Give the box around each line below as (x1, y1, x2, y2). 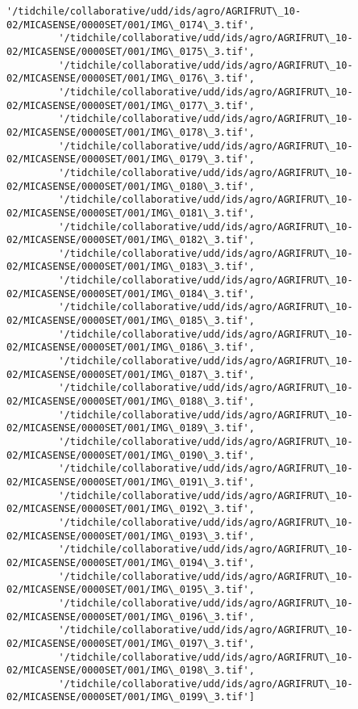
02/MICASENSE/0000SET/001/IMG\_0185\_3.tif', (6, 315, 255, 327)
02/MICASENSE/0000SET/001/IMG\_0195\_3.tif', (6, 584, 255, 596)
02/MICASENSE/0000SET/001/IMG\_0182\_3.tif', (6, 234, 255, 246)
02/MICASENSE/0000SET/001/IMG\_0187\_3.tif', (6, 368, 255, 380)
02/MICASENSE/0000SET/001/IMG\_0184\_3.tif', (6, 287, 255, 300)
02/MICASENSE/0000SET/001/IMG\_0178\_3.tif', (6, 126, 255, 138)
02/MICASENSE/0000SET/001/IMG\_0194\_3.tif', (6, 556, 255, 568)
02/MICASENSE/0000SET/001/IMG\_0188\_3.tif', (6, 396, 255, 408)
